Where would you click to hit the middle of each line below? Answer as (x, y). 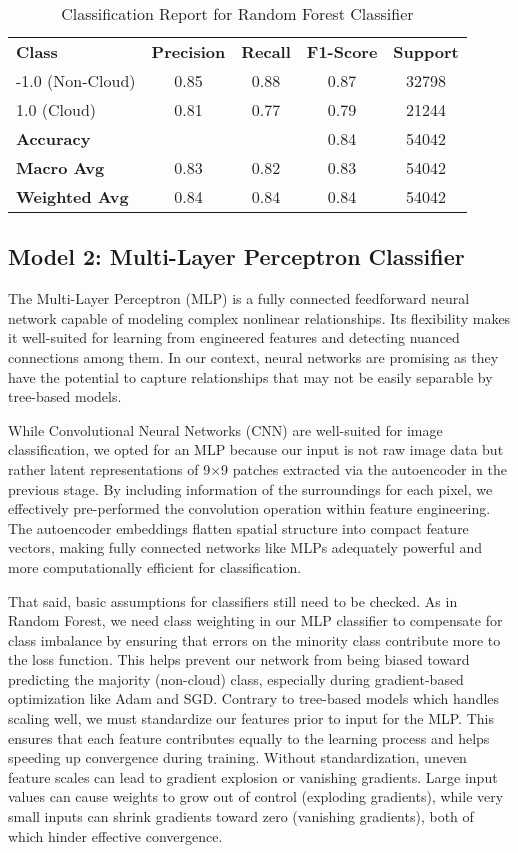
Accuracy (53, 138)
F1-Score (342, 51)
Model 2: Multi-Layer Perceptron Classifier (236, 256)
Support (426, 51)
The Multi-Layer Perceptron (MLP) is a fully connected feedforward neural (239, 298)
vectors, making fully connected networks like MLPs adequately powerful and (245, 547)
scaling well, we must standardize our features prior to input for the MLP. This (251, 718)
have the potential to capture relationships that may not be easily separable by (250, 376)
